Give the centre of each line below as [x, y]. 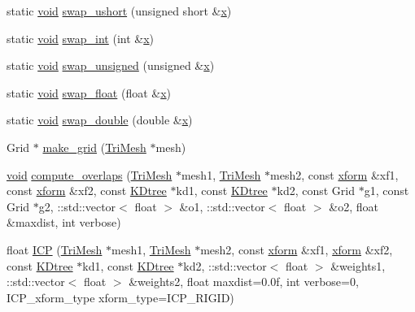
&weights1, [358, 265]
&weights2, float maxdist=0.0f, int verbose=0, [244, 282]
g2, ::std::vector [77, 206]
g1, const [387, 191]
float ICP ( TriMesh [55, 249]
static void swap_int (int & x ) [81, 38]
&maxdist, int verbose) [64, 222]
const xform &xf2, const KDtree [87, 191]
